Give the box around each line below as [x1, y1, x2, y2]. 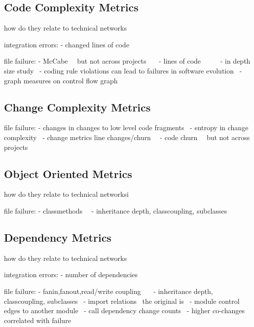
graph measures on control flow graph [4, 75, 118, 85]
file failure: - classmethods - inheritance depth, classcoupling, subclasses [4, 205, 227, 216]
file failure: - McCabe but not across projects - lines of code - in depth [4, 56, 251, 66]
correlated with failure [4, 315, 71, 325]
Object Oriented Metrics [4, 166, 132, 181]
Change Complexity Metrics [4, 99, 151, 114]
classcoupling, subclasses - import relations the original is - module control [4, 295, 240, 306]
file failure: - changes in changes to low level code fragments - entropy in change [4, 122, 249, 133]
